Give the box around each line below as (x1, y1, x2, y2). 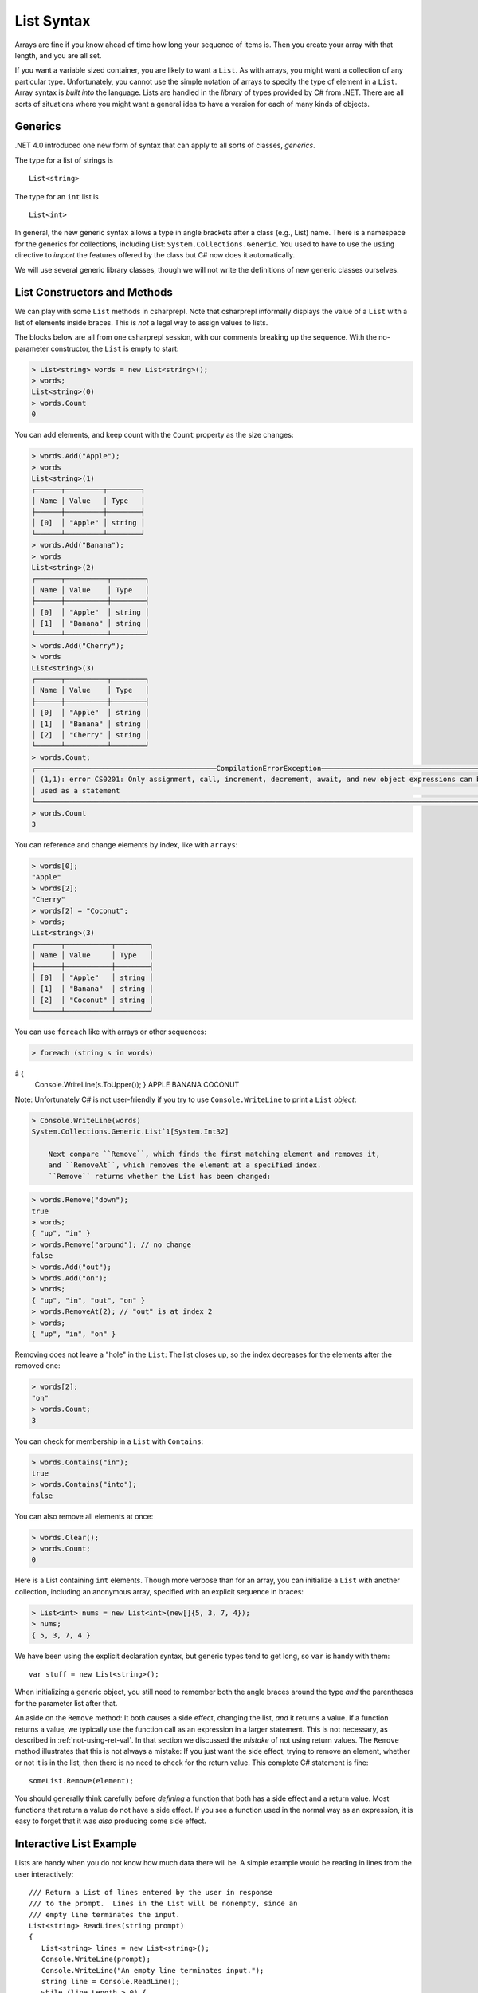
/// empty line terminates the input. (29, 1910, 181, 1919)
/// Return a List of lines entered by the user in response (29, 1888, 272, 1897)
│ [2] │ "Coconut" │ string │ (31, 995, 155, 1004)
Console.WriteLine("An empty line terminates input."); (41, 1966, 264, 1975)
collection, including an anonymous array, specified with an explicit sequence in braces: (14, 1586, 304, 1596)
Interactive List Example (14, 1838, 137, 1851)
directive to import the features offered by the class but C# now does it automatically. (14, 250, 296, 260)
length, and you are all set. (14, 50, 102, 60)
